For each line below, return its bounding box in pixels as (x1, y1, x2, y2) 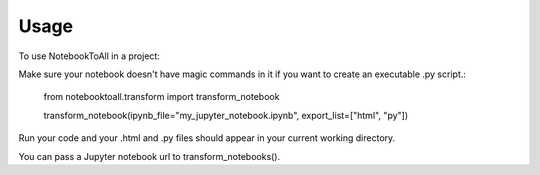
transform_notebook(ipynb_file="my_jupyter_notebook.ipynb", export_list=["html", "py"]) (43, 109, 409, 121)
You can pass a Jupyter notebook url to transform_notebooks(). (18, 150, 281, 162)
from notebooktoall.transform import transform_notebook (43, 91, 280, 103)
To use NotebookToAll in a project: (18, 50, 160, 62)
